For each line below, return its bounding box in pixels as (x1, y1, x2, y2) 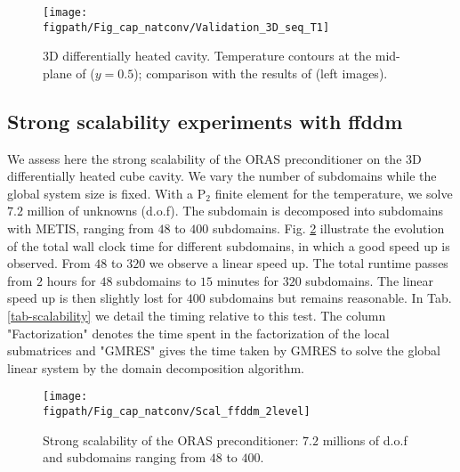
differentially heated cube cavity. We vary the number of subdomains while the (7, 167, 437, 185)
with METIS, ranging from (7, 219, 154, 238)
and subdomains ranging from (43, 448, 206, 467)
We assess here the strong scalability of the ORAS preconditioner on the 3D (7, 149, 422, 167)
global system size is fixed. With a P (7, 183, 206, 202)
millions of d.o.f (322, 430, 408, 449)
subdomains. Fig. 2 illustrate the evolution (212, 219, 445, 238)
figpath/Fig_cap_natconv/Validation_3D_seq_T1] (43, 20, 330, 34)
